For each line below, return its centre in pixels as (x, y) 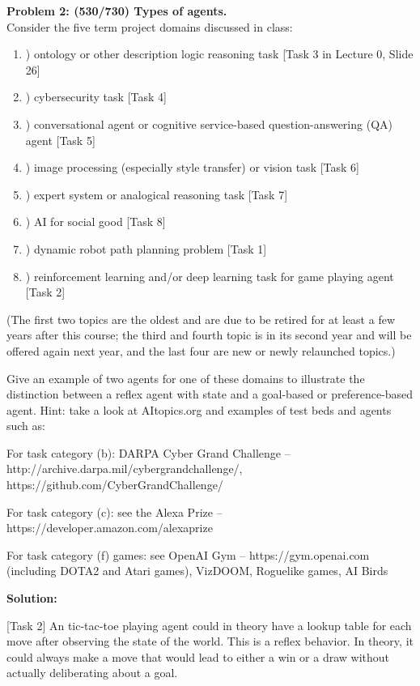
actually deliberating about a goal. (92, 673)
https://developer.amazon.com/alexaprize (110, 528)
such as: (26, 426)
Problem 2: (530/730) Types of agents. (117, 11)
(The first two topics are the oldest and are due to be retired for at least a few (201, 319)
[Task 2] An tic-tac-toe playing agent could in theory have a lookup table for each (209, 625)
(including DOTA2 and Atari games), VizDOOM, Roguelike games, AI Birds (197, 571)
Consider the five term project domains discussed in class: (150, 26)
